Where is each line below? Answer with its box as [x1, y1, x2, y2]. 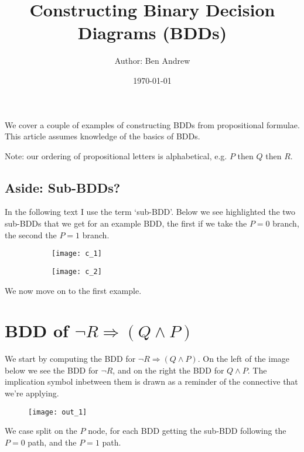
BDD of [5, 319, 69, 343]
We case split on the [5, 424, 77, 437]
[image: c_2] [52, 267, 102, 276]
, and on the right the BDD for [112, 364, 224, 376]
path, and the [28, 436, 77, 448]
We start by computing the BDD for [5, 352, 136, 365]
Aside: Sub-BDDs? [5, 178, 121, 196]
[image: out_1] [28, 408, 87, 416]
